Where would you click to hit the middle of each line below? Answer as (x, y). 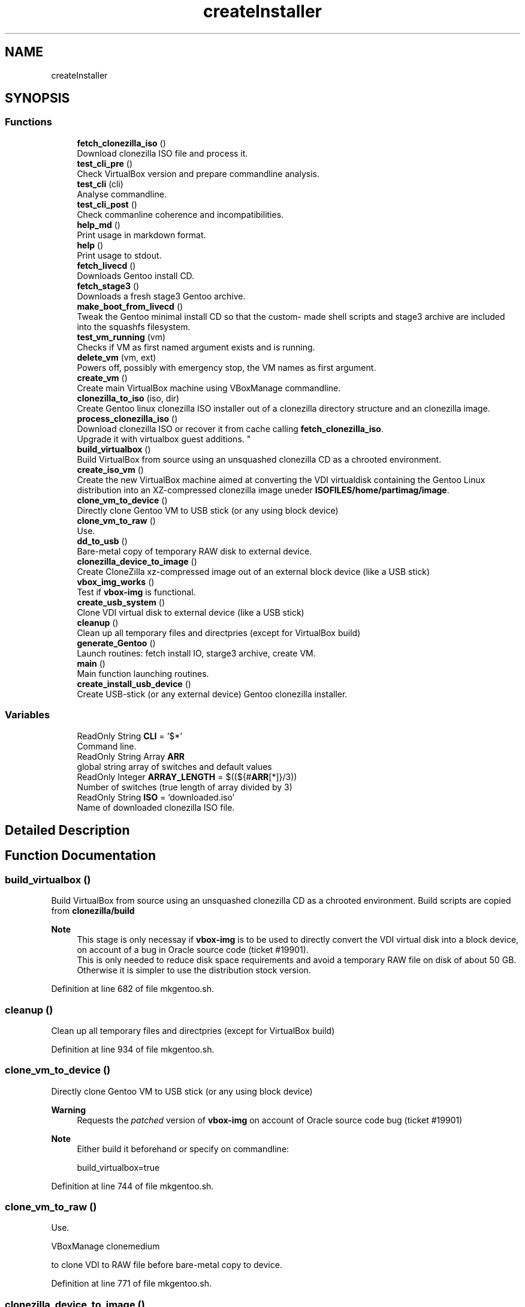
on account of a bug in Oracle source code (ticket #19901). (193, 950)
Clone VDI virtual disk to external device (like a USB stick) (191, 612)
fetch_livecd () (106, 265)
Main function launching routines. (143, 673)
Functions (28, 122)
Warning (69, 1110)
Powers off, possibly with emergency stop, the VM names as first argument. (227, 367)
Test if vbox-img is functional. (136, 592)
